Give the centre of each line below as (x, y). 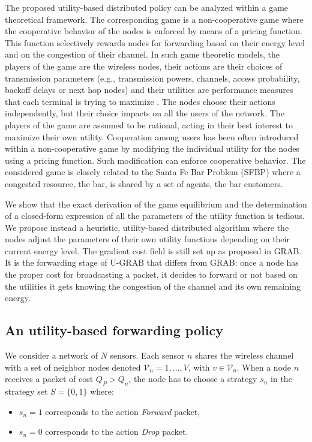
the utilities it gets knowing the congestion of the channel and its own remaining (153, 286)
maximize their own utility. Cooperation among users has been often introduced (152, 136)
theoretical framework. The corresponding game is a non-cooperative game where (154, 19)
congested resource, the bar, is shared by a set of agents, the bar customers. (144, 183)
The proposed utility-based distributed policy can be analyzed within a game (147, 7)
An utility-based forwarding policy (114, 330)
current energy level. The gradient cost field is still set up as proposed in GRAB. (153, 250)
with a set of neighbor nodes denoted (73, 367)
